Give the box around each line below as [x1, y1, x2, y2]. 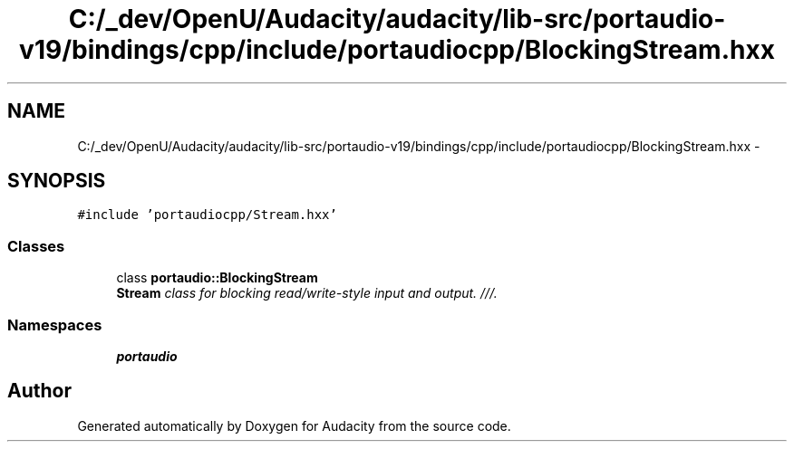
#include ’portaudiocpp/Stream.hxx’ [77, 207, 337, 223]
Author [7, 379, 72, 403]
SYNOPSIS [7, 169, 106, 193]
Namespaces [7, 315, 102, 334]
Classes [7, 236, 65, 255]
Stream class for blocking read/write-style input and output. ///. [116, 285, 498, 301]
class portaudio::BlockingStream [116, 270, 318, 286]
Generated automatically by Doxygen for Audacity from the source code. [77, 417, 511, 434]
